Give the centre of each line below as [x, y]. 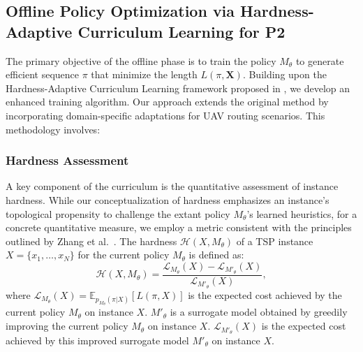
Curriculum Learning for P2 [181, 31]
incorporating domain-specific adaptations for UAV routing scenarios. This [165, 115]
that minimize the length [144, 74]
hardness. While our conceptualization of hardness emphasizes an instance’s [168, 199]
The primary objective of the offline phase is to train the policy [141, 60]
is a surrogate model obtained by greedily [259, 312]
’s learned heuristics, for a [302, 213]
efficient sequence [43, 74]
